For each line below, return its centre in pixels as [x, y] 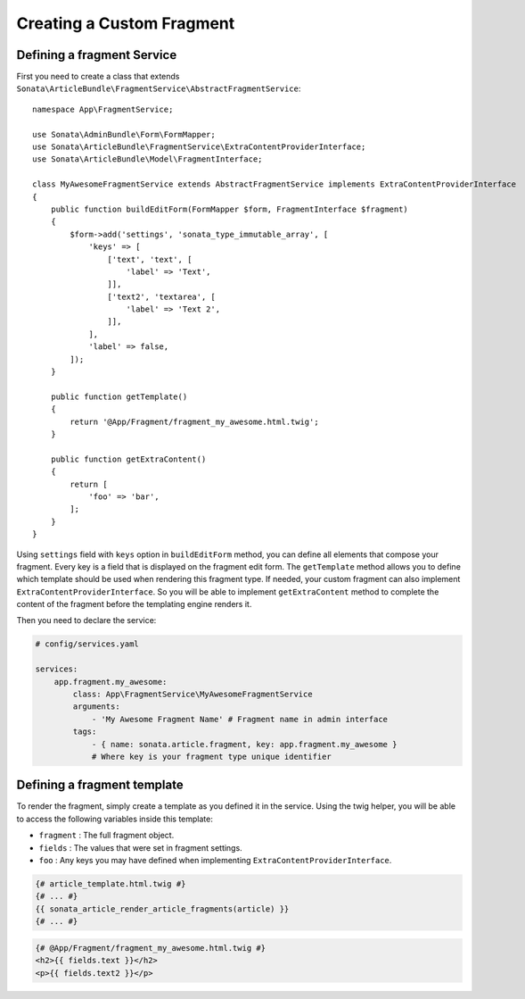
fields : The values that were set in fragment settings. [140, 847]
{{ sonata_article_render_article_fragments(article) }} [162, 909]
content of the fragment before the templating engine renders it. [134, 604]
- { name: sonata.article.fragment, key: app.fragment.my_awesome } [244, 744]
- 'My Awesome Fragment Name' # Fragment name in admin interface [239, 719]
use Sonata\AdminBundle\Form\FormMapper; [124, 134]
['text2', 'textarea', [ [161, 296]
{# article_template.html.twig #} [111, 884]
